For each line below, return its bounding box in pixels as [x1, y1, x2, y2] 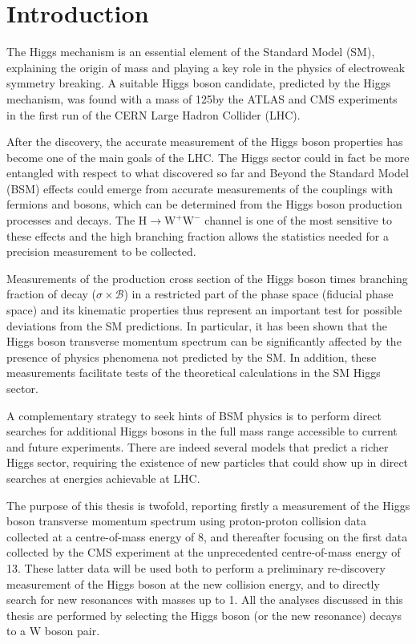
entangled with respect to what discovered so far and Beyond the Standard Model [6, 164, 409, 181]
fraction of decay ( [6, 286, 97, 302]
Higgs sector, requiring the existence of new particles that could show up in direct [6, 454, 409, 471]
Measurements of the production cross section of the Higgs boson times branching [6, 269, 408, 286]
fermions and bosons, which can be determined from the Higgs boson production [6, 196, 402, 213]
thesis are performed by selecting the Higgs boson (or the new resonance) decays [6, 606, 402, 623]
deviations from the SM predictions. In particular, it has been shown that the [6, 317, 387, 334]
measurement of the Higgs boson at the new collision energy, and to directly [6, 575, 380, 592]
